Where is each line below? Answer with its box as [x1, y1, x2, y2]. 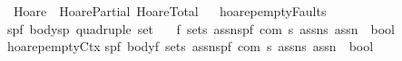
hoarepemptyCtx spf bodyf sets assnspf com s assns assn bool [7, 37, 374, 56]
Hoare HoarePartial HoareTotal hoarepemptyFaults [13, 2, 327, 20]
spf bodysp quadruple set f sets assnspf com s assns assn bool [7, 19, 395, 38]
